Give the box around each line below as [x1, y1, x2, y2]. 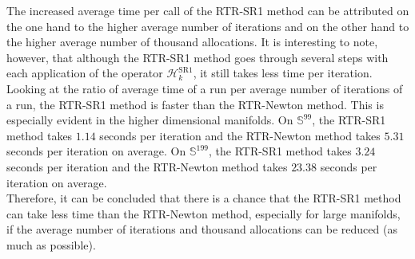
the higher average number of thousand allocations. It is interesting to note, [6, 33, 378, 50]
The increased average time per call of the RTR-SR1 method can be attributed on [6, 2, 409, 18]
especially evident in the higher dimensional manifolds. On [6, 112, 293, 128]
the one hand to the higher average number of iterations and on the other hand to [6, 18, 409, 34]
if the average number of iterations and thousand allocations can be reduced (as [6, 221, 397, 237]
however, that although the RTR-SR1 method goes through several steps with [6, 49, 389, 65]
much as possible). [6, 236, 96, 253]
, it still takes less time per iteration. [193, 65, 373, 81]
